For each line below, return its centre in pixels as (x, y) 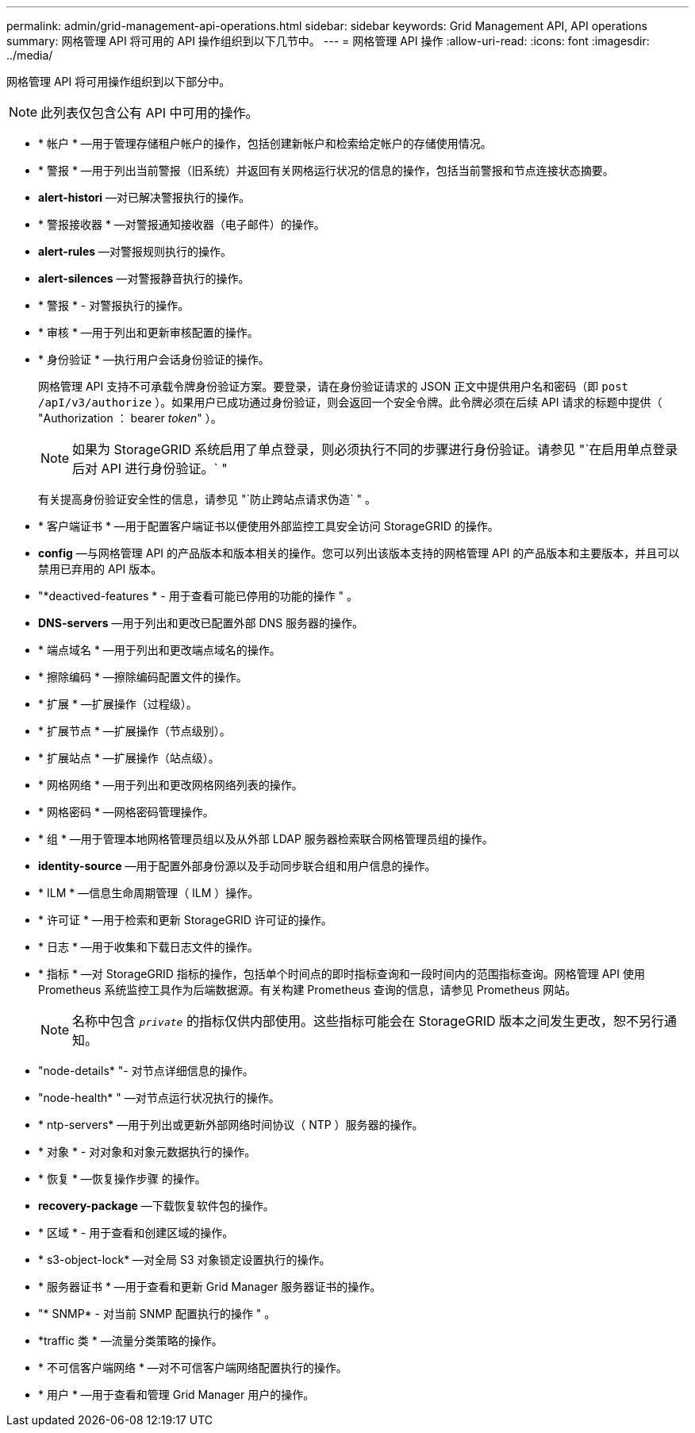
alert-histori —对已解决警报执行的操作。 (144, 197)
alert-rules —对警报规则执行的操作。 (135, 251)
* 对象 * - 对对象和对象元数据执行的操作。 (147, 1152)
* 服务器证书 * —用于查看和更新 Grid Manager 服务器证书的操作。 (210, 1287)
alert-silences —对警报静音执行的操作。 (144, 278)
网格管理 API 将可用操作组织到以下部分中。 (119, 81)
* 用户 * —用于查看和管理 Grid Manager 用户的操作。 (177, 1394)
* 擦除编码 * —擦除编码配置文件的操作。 (143, 677)
